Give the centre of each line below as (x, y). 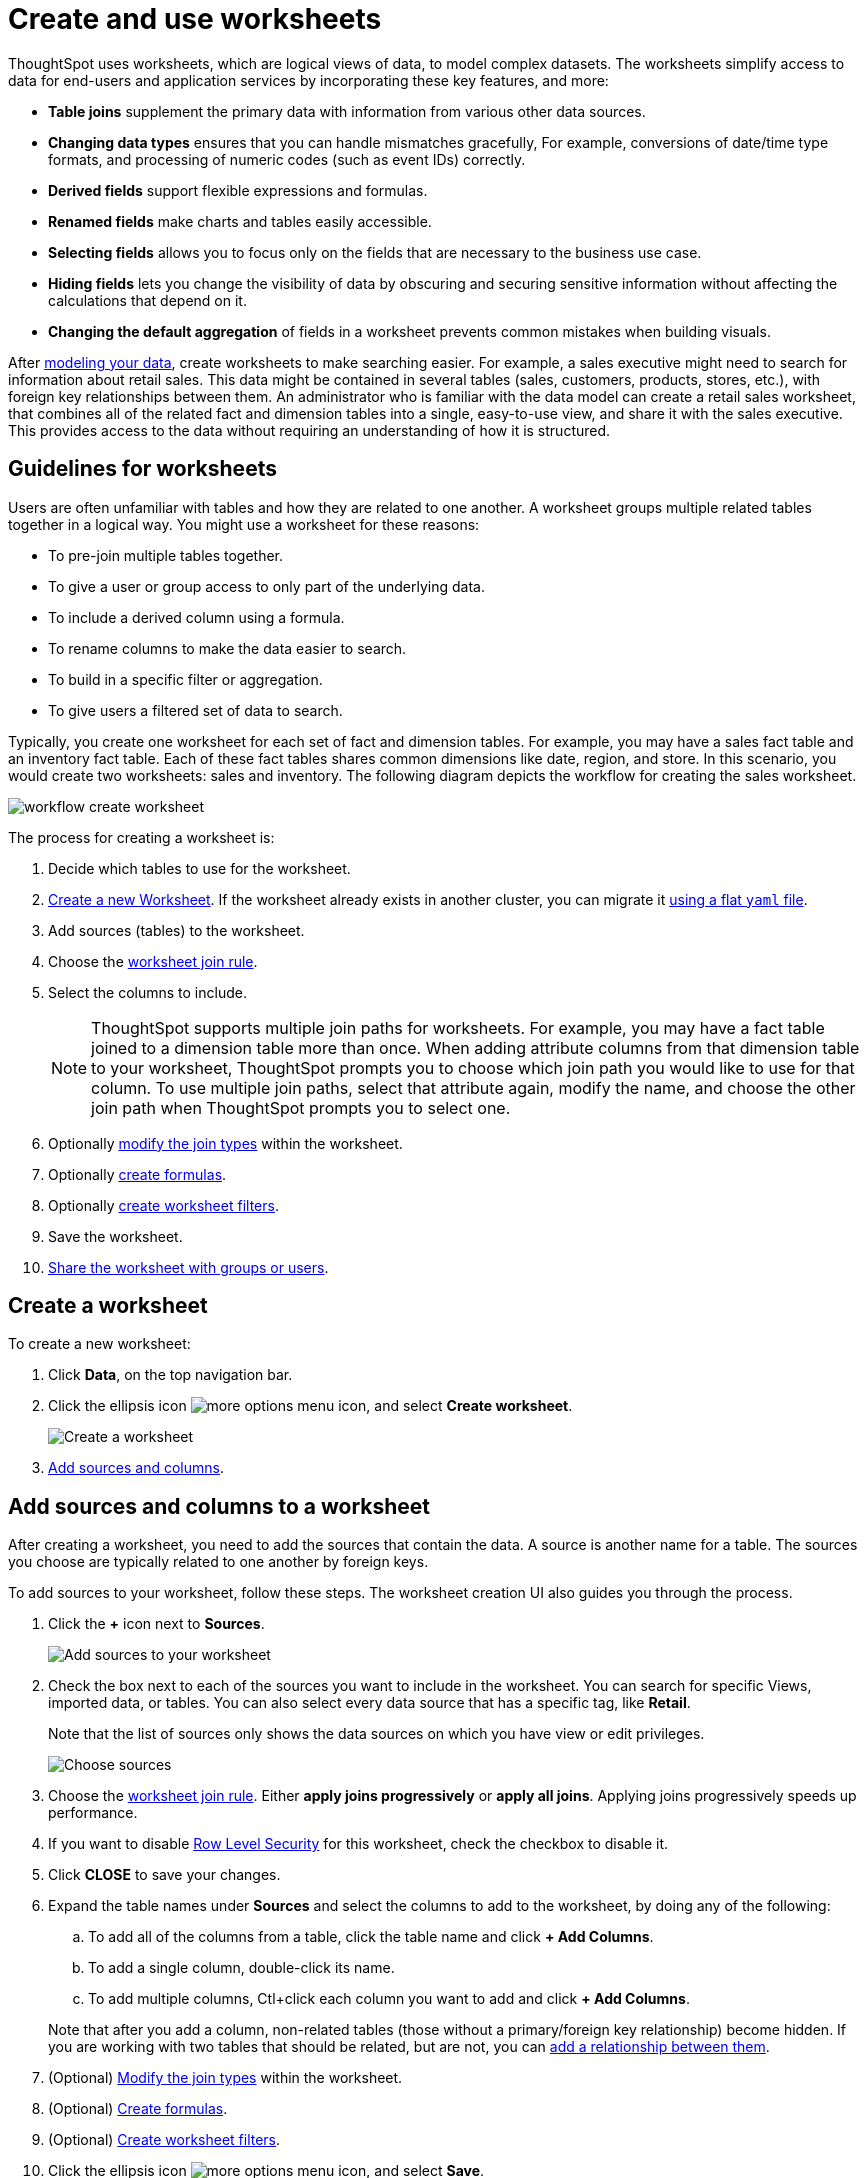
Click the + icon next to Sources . (156, 1624)
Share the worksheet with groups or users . (188, 1267)
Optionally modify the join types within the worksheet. (225, 1143)
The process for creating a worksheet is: (141, 837)
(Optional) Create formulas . (138, 2109)
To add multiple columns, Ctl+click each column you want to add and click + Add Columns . (389, 1999)
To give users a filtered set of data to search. (195, 710)
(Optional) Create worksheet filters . (164, 2140)
